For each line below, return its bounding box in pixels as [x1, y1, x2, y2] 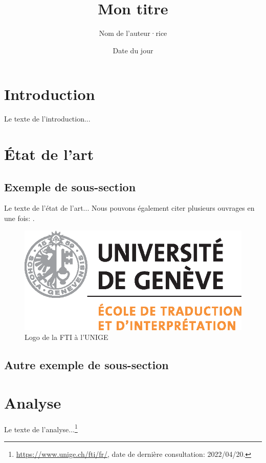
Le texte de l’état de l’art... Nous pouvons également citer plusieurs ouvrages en [4, 203, 255, 213]
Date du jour [113, 45, 153, 55]
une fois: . [4, 213, 35, 224]
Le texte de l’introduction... [4, 113, 91, 124]
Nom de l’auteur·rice [99, 28, 167, 38]
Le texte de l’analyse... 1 [4, 422, 78, 434]
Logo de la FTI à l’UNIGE [25, 332, 108, 343]
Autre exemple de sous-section [4, 357, 169, 373]
